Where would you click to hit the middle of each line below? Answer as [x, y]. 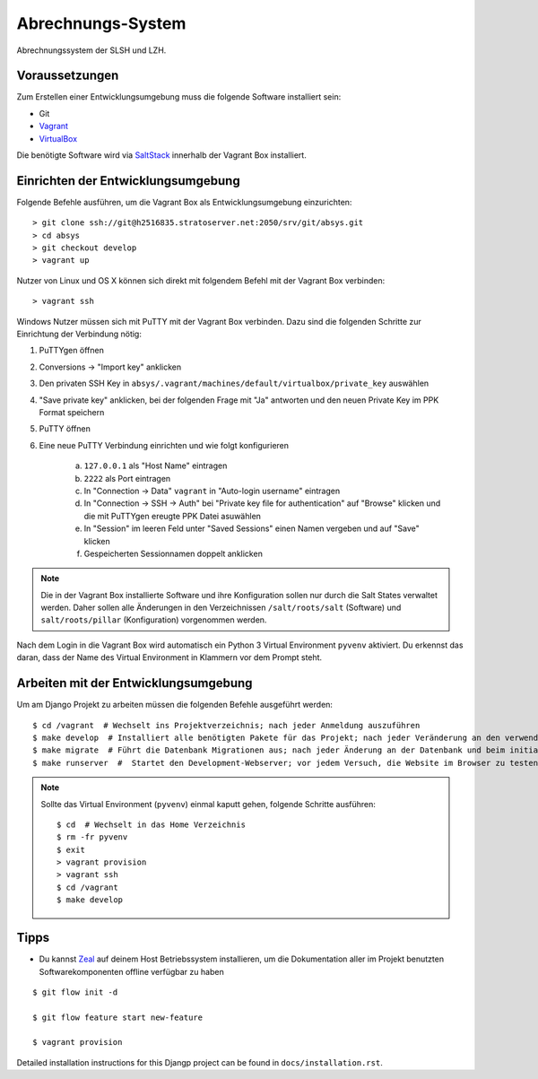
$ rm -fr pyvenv [92, 837]
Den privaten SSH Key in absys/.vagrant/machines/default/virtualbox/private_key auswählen [234, 383]
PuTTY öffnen [65, 429]
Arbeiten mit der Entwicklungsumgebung [134, 683]
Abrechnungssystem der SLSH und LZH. [91, 50]
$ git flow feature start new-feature [118, 1017]
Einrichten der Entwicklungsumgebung [129, 181]
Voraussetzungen [68, 76]
